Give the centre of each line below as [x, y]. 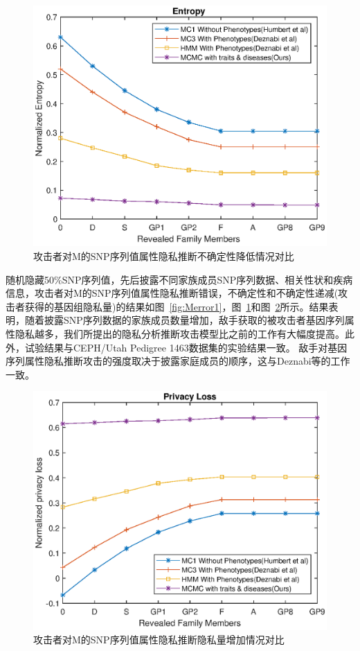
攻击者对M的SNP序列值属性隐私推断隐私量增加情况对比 [159, 640]
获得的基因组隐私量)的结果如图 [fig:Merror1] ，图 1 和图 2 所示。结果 [177, 306]
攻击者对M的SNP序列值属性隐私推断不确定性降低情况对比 [164, 255]
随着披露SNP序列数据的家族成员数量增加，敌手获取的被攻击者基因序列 [184, 320]
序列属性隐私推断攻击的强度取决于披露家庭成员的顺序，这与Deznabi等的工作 [178, 361]
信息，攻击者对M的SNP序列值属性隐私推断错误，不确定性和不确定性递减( [172, 293]
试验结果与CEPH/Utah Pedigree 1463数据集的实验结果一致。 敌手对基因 [186, 347]
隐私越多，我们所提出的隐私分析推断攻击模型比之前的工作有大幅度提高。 [180, 333]
